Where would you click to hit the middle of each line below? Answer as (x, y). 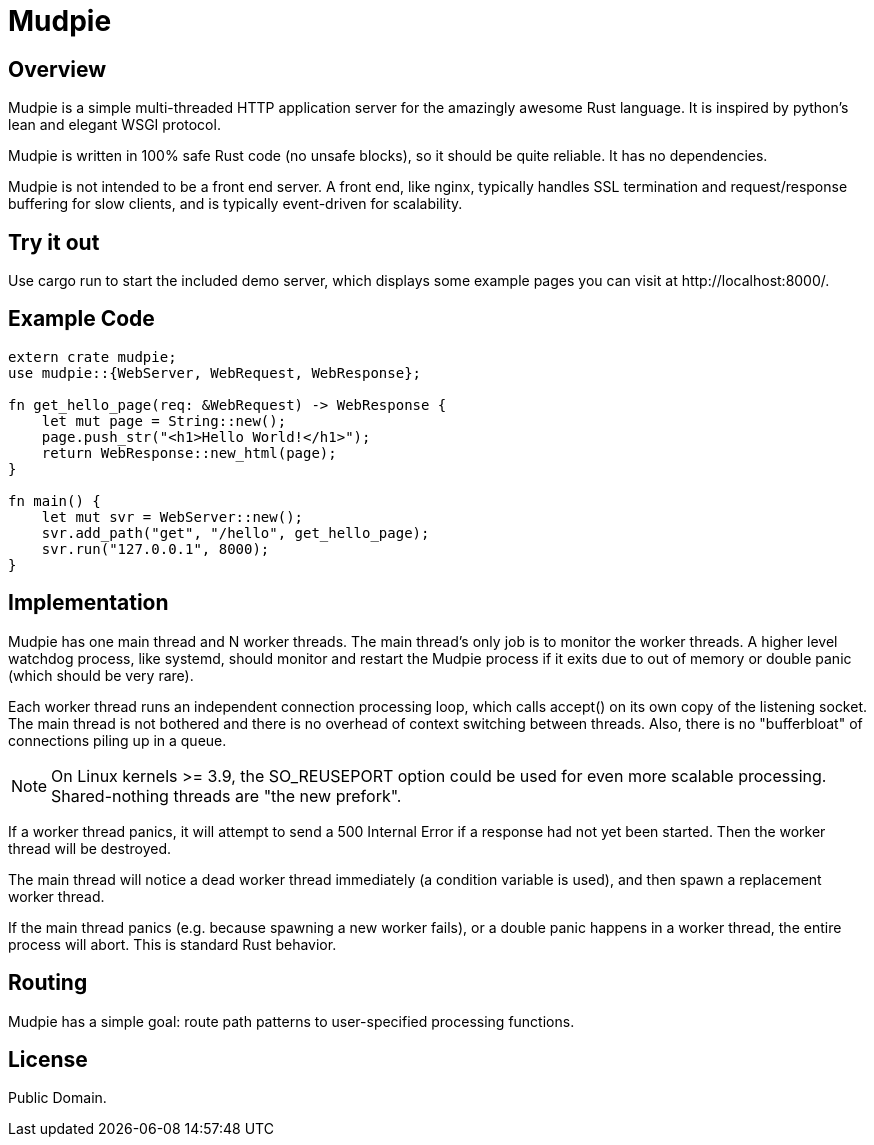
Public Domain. (57, 1098)
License (48, 1059)
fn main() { (54, 500)
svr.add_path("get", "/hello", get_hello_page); (235, 532)
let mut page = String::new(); (164, 420)
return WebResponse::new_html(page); (189, 452)
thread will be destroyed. (90, 848)
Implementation (88, 603)
